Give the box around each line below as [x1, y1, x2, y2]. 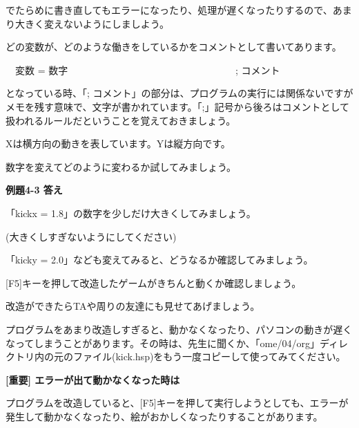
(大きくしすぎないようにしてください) [6, 229, 177, 243]
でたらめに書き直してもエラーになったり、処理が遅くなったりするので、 [6, 3, 333, 17]
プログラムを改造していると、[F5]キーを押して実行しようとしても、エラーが [6, 396, 349, 410]
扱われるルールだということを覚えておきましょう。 [6, 113, 236, 127]
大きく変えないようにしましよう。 [14, 16, 169, 30]
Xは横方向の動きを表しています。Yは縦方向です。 [6, 136, 231, 151]
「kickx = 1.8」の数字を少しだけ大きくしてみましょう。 [6, 205, 256, 220]
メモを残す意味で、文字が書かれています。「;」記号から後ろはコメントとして [6, 99, 350, 113]
